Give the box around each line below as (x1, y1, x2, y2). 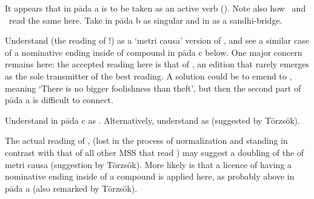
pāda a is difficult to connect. (5, 93, 113, 106)
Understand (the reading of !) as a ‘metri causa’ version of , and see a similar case (5, 34, 309, 47)
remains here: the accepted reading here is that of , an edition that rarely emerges (5, 58, 310, 70)
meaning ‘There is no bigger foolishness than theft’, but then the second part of (5, 81, 301, 94)
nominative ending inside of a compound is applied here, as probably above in (5, 170, 295, 183)
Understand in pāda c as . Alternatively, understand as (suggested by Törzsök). (5, 113, 300, 126)
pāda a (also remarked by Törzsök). (5, 181, 138, 194)
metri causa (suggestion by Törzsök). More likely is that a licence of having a (5, 158, 292, 170)
